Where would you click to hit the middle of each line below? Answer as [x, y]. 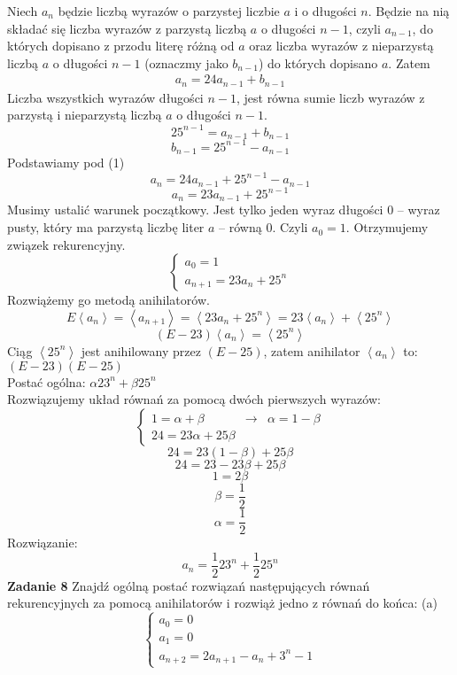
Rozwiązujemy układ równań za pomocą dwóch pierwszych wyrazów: [194, 399]
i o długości [325, 11]
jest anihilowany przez [141, 350]
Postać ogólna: [46, 381]
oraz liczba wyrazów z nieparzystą [341, 46]
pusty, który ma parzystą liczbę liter [106, 227]
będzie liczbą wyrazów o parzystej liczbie [169, 11]
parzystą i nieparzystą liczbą [85, 115]
